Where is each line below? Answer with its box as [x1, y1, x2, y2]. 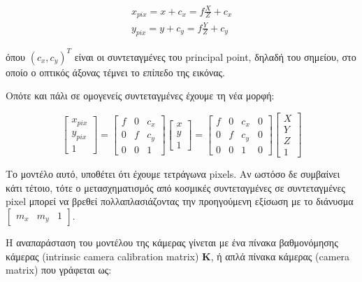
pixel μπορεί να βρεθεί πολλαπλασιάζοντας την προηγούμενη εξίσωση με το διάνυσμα [6, 194, 354, 209]
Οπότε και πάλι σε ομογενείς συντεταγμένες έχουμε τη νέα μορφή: [6, 88, 275, 103]
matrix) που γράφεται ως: [6, 262, 112, 277]
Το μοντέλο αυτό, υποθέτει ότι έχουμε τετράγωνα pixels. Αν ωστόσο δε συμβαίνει [6, 167, 340, 181]
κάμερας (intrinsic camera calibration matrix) [6, 248, 199, 263]
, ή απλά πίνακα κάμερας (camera [210, 248, 350, 263]
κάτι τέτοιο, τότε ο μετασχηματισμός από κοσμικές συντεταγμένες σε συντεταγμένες [6, 180, 345, 195]
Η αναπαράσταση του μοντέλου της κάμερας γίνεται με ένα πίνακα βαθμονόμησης [6, 234, 338, 249]
